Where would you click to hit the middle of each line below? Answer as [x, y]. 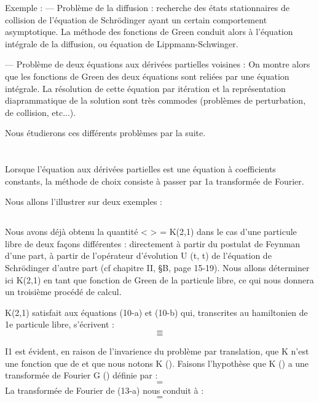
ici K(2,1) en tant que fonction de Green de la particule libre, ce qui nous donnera [159, 279]
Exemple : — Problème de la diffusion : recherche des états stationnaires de [147, 7]
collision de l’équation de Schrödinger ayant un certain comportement [136, 19]
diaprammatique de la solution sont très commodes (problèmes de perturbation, [156, 100]
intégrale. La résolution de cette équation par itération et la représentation [145, 88]
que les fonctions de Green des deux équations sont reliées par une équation [147, 76]
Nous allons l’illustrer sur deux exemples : [84, 201]
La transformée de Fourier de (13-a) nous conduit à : [104, 390]
